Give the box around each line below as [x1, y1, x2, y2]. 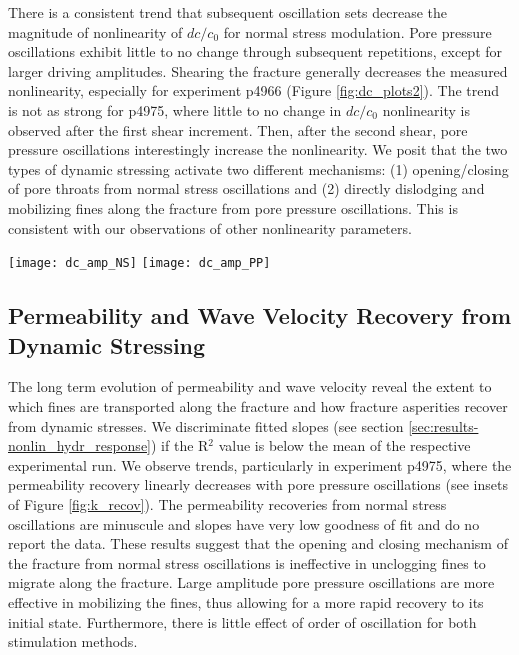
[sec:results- [408, 415, 479, 436]
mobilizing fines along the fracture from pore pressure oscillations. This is [8, 197, 458, 218]
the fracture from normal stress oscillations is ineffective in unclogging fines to [8, 552, 486, 573]
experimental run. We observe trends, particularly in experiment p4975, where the [8, 454, 512, 475]
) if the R [151, 435, 209, 456]
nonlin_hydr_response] [8, 435, 151, 456]
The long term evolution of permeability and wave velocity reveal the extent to [8, 376, 492, 397]
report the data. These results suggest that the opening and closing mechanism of [8, 533, 508, 554]
